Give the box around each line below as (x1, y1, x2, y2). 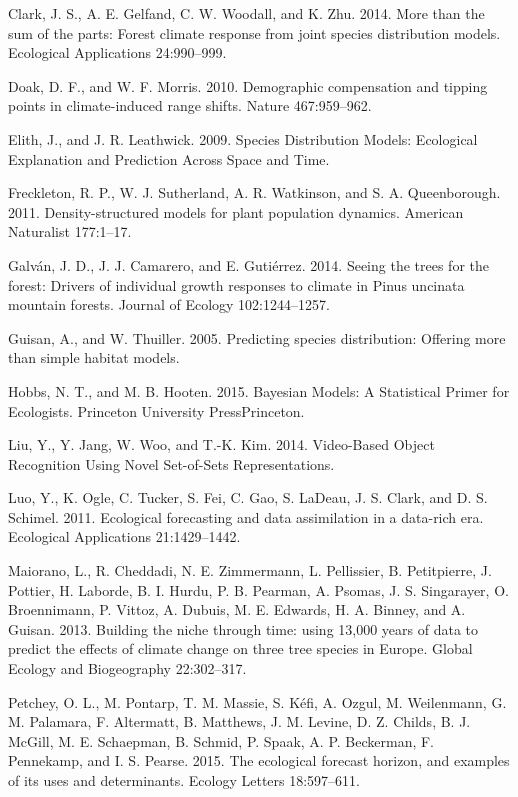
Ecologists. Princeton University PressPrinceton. (8, 400, 305, 421)
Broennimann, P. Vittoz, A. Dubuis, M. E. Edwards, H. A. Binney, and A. (8, 599, 466, 620)
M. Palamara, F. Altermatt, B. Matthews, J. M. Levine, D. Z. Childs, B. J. (8, 711, 471, 732)
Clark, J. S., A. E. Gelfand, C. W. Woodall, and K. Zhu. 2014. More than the (8, 3, 485, 23)
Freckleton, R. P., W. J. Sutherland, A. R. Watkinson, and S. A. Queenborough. (8, 182, 501, 203)
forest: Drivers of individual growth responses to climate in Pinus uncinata (8, 274, 465, 295)
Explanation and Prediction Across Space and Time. (8, 148, 330, 169)
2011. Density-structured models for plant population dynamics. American (8, 201, 464, 222)
